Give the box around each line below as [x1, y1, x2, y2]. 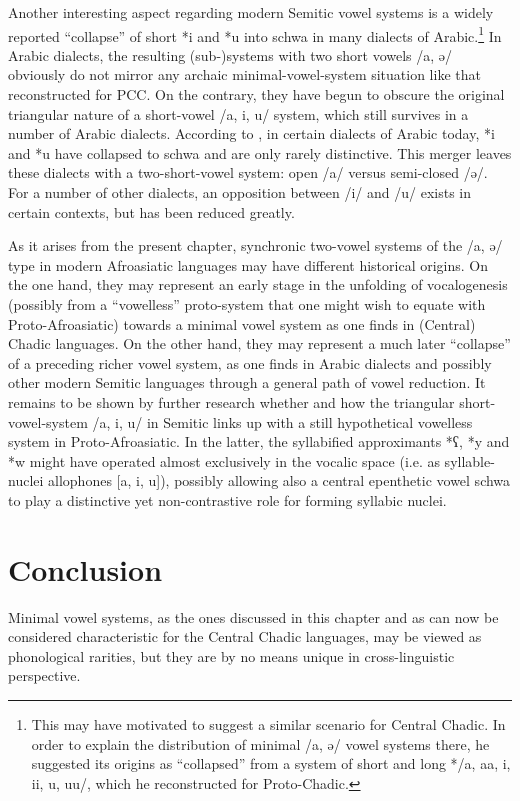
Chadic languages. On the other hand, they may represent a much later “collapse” [8, 333, 511, 354]
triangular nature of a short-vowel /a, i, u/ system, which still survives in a [8, 103, 469, 124]
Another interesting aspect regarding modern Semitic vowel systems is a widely [8, 2, 494, 22]
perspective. [8, 665, 81, 686]
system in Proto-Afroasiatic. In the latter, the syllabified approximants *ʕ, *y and [8, 431, 510, 452]
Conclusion [8, 548, 163, 589]
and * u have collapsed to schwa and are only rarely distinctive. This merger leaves [8, 142, 512, 163]
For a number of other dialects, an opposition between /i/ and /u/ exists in [8, 182, 472, 202]
